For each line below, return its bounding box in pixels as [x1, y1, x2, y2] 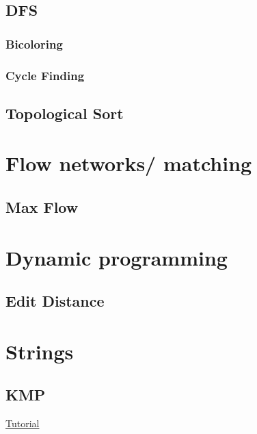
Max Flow [5, 196, 79, 218]
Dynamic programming [5, 243, 228, 271]
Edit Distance [5, 290, 105, 311]
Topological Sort [5, 102, 124, 123]
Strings [5, 337, 74, 365]
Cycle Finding [5, 66, 85, 84]
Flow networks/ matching [5, 149, 252, 177]
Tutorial [5, 416, 40, 431]
